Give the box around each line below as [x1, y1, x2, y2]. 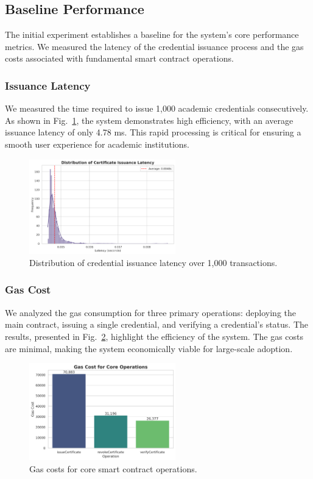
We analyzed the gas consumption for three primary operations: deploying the [5, 306, 297, 319]
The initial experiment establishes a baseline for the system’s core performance [5, 28, 299, 41]
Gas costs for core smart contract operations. [29, 462, 197, 475]
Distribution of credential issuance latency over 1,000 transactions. [29, 256, 278, 268]
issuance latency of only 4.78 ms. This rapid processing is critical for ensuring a [5, 126, 301, 139]
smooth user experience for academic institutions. [5, 137, 189, 150]
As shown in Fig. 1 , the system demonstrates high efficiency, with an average [5, 113, 294, 126]
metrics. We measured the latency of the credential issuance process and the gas [5, 40, 304, 52]
